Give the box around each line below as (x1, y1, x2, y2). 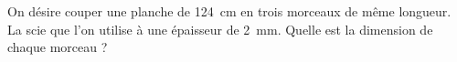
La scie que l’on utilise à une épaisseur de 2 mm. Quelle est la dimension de (7, 19, 433, 38)
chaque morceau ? (7, 37, 108, 57)
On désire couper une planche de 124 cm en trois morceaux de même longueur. (7, 2, 452, 20)
